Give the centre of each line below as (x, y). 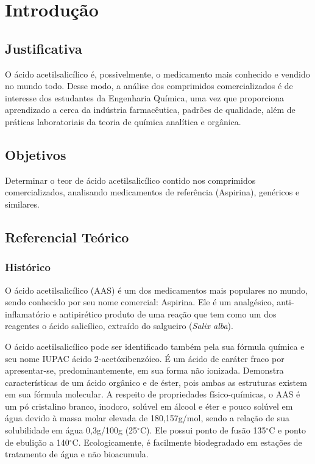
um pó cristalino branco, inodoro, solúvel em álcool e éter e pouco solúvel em (149, 406)
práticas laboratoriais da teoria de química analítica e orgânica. (123, 121)
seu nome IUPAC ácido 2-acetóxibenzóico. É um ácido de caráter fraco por (145, 358)
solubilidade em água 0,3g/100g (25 (71, 430)
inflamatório (27, 314)
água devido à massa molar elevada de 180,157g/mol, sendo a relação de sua (147, 418)
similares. (22, 204)
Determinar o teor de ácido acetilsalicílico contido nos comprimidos (130, 180)
